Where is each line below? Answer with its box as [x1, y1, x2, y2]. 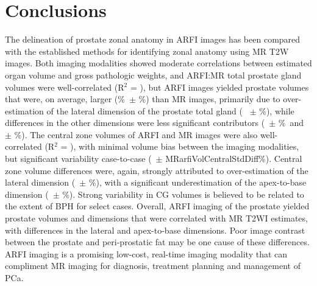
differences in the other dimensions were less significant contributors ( [5, 116, 265, 129]
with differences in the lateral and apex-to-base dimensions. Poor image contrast [5, 223, 305, 236]
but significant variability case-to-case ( [5, 152, 152, 165]
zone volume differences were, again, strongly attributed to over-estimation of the [5, 164, 308, 176]
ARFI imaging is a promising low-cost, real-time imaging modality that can [5, 247, 288, 260]
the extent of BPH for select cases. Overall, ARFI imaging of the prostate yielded [5, 200, 310, 212]
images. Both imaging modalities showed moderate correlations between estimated [5, 57, 312, 69]
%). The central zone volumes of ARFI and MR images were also [14, 128, 258, 141]
